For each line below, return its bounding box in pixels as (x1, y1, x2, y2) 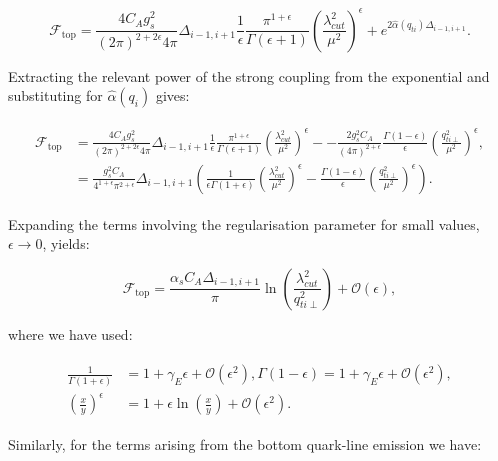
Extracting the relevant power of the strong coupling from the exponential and (8, 65, 490, 86)
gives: (155, 85, 190, 106)
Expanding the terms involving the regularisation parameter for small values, (8, 213, 480, 234)
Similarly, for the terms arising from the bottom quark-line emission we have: (8, 434, 482, 455)
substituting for (8, 85, 103, 106)
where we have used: (8, 323, 133, 344)
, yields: (42, 233, 90, 254)
